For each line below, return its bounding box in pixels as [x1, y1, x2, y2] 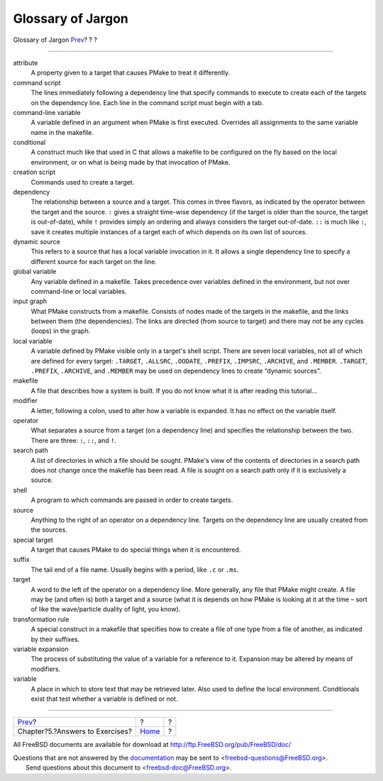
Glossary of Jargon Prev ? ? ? [13, 35, 97, 44]
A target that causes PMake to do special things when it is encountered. [30, 545, 241, 554]
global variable [13, 267, 57, 276]
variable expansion [13, 645, 69, 653]
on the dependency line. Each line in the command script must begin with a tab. [30, 98, 264, 106]
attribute [13, 58, 38, 67]
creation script [13, 168, 56, 177]
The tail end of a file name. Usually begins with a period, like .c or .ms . [30, 565, 239, 574]
